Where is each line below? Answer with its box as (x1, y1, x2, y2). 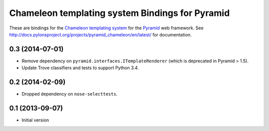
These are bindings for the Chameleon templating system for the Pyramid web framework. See (9, 25, 204, 31)
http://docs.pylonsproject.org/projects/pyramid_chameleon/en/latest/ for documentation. (9, 31, 192, 37)
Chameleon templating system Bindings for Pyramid (9, 7, 230, 18)
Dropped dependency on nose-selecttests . (21, 91, 118, 97)
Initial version (21, 117, 49, 123)
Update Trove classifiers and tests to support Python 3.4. (21, 65, 139, 71)
